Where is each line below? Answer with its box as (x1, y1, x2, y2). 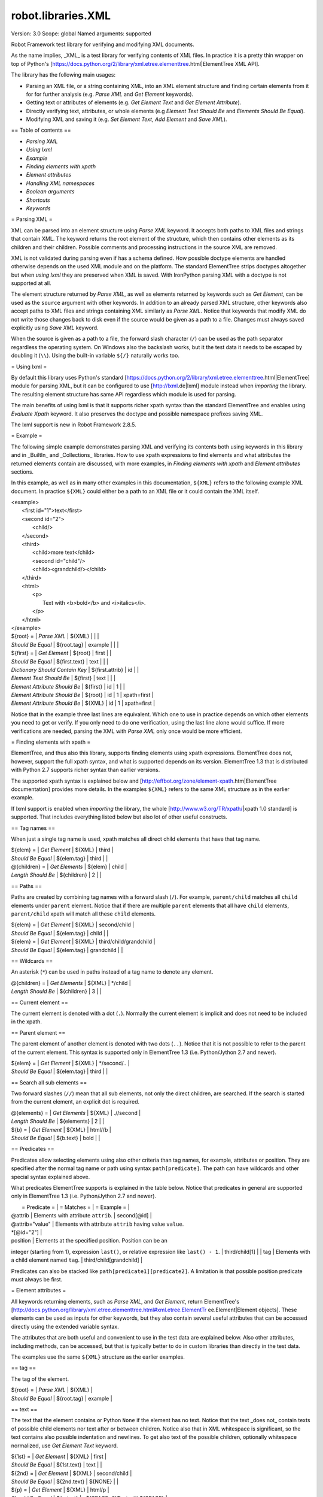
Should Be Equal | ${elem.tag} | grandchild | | (11, 946, 123, 953)
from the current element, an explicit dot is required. (11, 1098, 140, 1105)
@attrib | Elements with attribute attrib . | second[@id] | (11, 1212, 152, 1219)
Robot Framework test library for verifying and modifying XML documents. (11, 41, 194, 48)
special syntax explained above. (11, 1173, 90, 1180)
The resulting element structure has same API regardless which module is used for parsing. (11, 390, 236, 398)
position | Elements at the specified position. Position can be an (11, 1237, 167, 1244)
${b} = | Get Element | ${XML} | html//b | (11, 1126, 112, 1133)
